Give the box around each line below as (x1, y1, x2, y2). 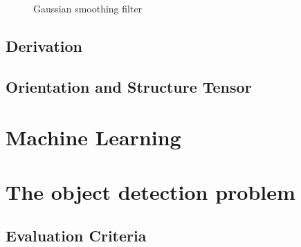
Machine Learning (6, 123, 181, 152)
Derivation (6, 35, 82, 56)
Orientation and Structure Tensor (6, 75, 252, 97)
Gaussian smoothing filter (33, 1, 143, 15)
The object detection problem (6, 177, 295, 205)
